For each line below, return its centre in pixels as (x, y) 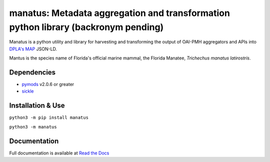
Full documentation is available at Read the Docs (59, 153)
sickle (28, 91)
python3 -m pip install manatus (49, 118)
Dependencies (32, 72)
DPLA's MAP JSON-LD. (33, 49)
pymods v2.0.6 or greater (48, 84)
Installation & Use (37, 106)
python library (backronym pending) (86, 27)
